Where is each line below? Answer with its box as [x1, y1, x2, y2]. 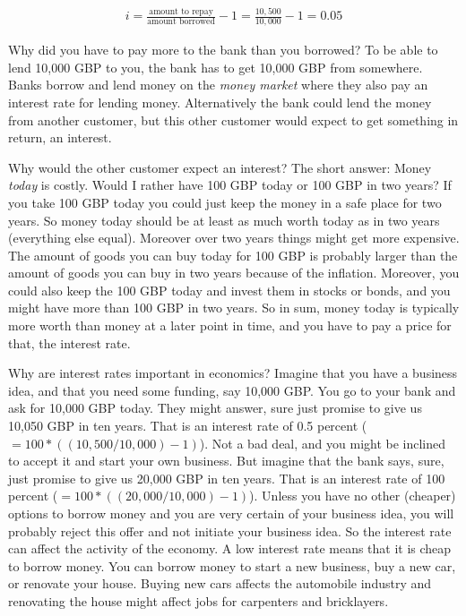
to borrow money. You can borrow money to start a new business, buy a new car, [8, 556, 456, 575]
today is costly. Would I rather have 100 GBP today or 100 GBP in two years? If [8, 175, 452, 194]
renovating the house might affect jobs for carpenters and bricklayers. [8, 591, 389, 610]
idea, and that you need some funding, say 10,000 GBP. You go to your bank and [8, 381, 456, 399]
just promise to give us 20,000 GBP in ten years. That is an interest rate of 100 [8, 468, 445, 487]
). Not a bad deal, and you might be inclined [199, 433, 446, 452]
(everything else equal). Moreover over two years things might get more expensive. [8, 228, 460, 247]
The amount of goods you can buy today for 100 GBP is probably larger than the [8, 245, 458, 264]
